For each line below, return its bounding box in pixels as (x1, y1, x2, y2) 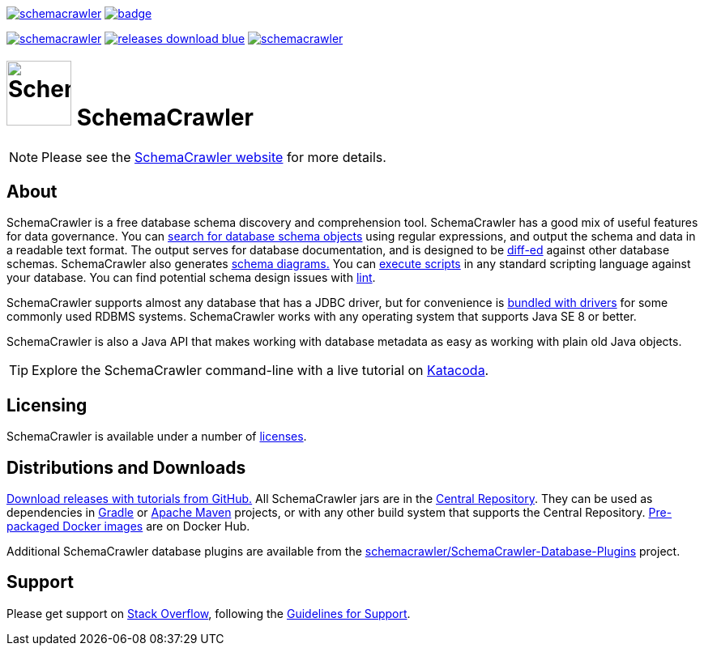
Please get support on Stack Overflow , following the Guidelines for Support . (6, 606, 411, 620)
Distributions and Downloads (6, 457, 246, 478)
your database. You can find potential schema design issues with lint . (6, 271, 376, 285)
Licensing (6, 394, 87, 415)
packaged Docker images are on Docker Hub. (6, 519, 250, 534)
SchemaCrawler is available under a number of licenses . (6, 429, 307, 444)
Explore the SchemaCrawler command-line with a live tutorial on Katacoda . (32, 362, 489, 379)
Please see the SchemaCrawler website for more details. (41, 148, 386, 165)
